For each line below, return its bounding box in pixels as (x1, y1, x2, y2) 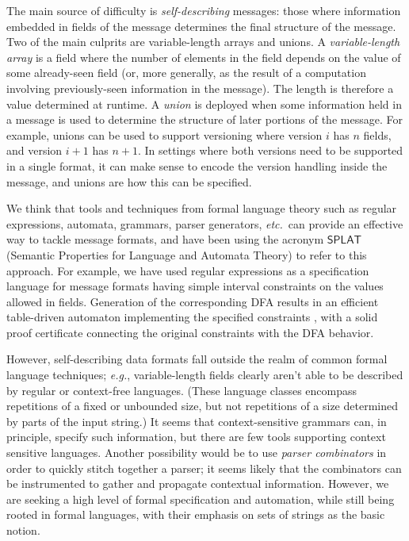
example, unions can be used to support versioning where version (6, 126, 323, 143)
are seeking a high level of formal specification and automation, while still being (6, 490, 395, 507)
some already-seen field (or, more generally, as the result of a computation (6, 64, 366, 81)
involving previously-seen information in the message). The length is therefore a (6, 79, 394, 96)
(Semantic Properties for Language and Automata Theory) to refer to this (6, 246, 367, 263)
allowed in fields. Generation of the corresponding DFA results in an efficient (6, 293, 379, 309)
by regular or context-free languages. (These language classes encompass (6, 382, 357, 398)
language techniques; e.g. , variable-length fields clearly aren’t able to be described (6, 366, 403, 383)
